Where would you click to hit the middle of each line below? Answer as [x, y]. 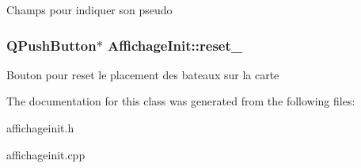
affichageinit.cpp [46, 154]
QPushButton [51, 45]
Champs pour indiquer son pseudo [89, 10]
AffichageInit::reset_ [175, 45]
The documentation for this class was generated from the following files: [181, 101]
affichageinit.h [40, 128]
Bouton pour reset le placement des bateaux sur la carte [143, 74]
